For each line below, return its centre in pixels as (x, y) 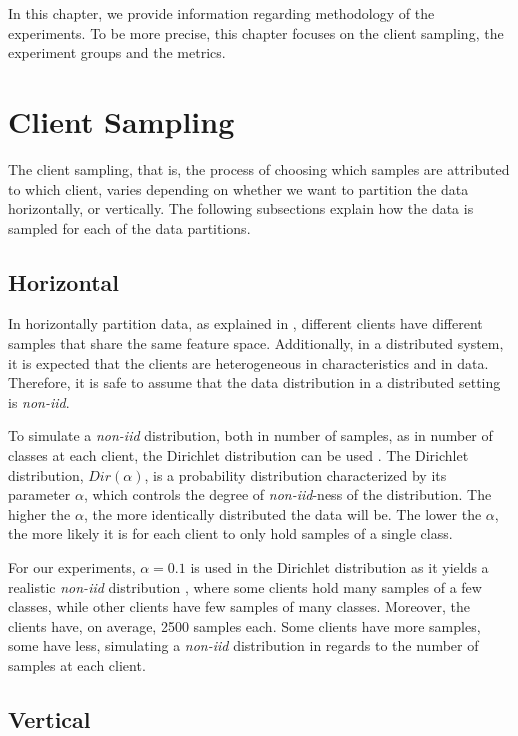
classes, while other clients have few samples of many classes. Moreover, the (239, 606)
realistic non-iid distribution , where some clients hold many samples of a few (245, 586)
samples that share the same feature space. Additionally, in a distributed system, (256, 343)
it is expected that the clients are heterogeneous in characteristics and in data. (248, 362)
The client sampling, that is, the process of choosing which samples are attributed (259, 168)
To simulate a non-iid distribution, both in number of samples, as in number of (250, 435)
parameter (39, 494)
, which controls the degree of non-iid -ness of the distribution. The (287, 494)
